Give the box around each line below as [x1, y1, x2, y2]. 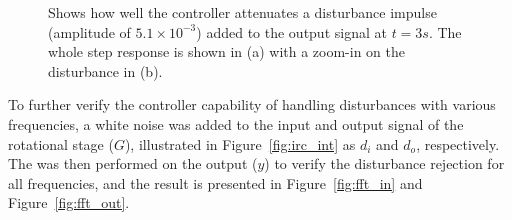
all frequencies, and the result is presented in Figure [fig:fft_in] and [8, 172, 423, 193]
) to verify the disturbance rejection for [264, 153, 505, 174]
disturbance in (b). [48, 60, 163, 81]
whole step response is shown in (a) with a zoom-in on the [48, 41, 405, 62]
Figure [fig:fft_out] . [8, 192, 130, 213]
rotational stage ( [8, 133, 114, 154]
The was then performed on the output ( [8, 153, 258, 174]
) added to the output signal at [196, 21, 387, 42]
